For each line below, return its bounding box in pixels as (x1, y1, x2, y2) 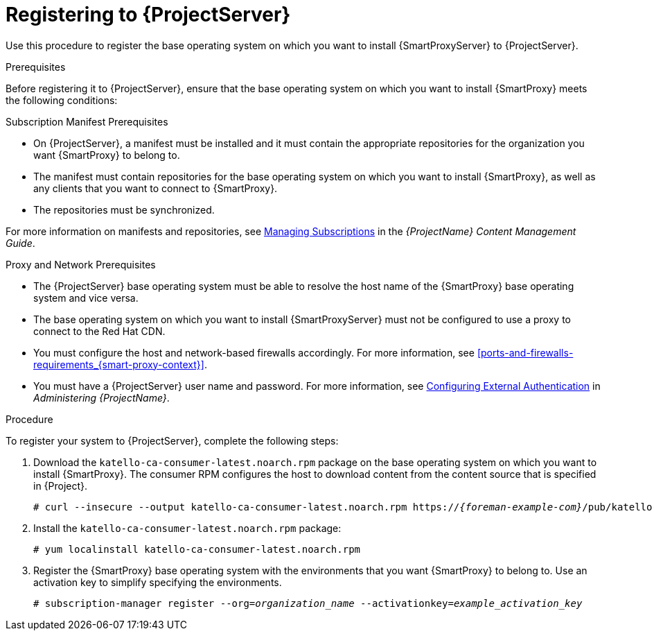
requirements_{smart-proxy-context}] (33, 358, 204, 370)
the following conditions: (6, 94, 118, 106)
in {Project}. (33, 479, 88, 492)
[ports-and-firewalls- (477, 346, 574, 359)
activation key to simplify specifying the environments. (33, 576, 282, 588)
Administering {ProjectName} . (33, 391, 170, 404)
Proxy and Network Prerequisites (6, 258, 156, 270)
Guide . (6, 237, 35, 249)
